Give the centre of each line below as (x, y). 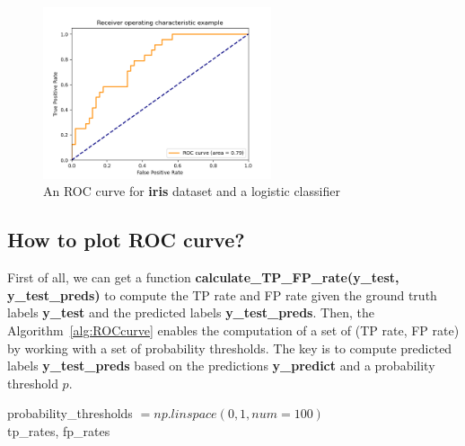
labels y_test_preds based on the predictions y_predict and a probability (221, 366)
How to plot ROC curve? (126, 240)
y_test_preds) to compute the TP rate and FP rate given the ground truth (222, 294)
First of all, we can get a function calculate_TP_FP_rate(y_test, (203, 277)
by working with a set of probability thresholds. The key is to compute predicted (230, 348)
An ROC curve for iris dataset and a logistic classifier (192, 191)
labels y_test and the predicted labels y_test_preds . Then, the (191, 312)
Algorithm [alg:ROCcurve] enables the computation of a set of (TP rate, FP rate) (233, 330)
